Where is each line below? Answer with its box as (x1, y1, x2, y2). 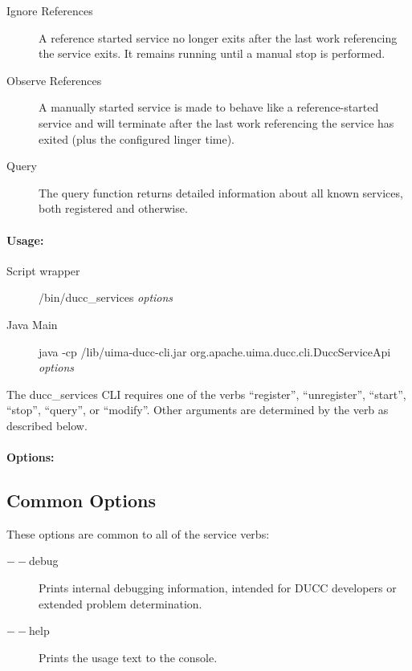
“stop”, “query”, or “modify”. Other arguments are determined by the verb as (6, 401, 389, 418)
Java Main (6, 315, 58, 332)
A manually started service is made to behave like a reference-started (39, 99, 379, 116)
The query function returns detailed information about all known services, (39, 184, 403, 201)
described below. (6, 417, 88, 433)
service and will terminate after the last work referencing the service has (39, 114, 394, 131)
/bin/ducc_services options (39, 289, 173, 306)
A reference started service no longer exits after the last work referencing (39, 29, 398, 46)
